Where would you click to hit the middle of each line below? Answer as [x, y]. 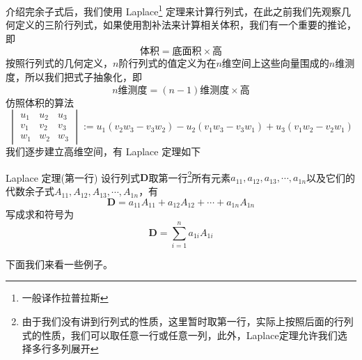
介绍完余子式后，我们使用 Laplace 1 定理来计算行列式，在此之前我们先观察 [174, 10]
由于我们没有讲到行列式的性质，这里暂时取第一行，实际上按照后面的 [178, 321]
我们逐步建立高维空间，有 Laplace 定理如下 [103, 151]
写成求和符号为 [40, 214]
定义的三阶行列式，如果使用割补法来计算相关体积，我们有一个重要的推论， [186, 25]
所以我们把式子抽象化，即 [83, 77]
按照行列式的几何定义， [59, 63]
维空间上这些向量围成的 [275, 63]
